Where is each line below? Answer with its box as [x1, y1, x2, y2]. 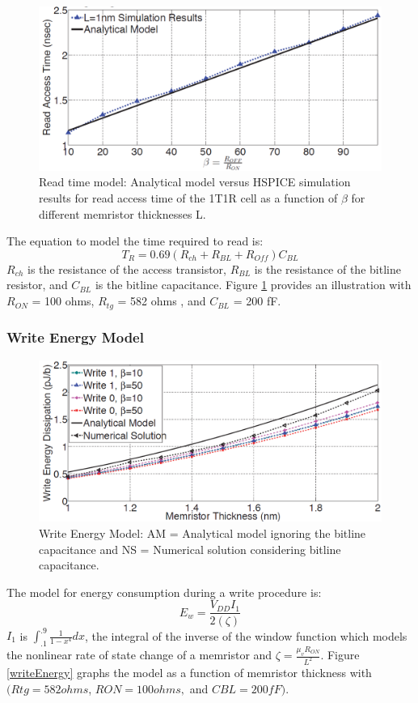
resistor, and [6, 276, 68, 293]
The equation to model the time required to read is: [6, 232, 264, 249]
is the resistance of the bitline [254, 260, 401, 277]
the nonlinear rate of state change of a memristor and [6, 646, 272, 663]
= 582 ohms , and [117, 292, 206, 309]
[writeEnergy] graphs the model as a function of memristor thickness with [6, 663, 372, 680]
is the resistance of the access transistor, [27, 260, 226, 277]
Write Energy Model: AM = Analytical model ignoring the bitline [39, 525, 366, 542]
